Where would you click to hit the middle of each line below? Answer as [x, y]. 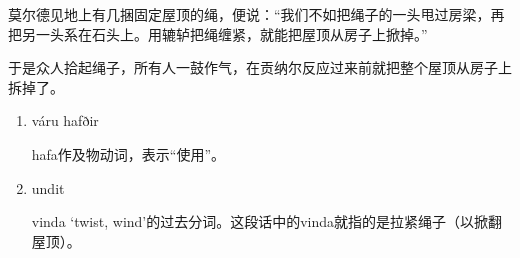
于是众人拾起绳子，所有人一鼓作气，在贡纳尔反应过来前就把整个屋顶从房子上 [260, 67]
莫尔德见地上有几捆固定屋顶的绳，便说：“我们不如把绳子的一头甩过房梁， [249, 14]
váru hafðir [65, 120]
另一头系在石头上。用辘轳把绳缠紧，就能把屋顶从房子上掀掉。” [224, 33]
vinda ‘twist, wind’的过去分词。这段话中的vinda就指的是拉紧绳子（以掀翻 [267, 221]
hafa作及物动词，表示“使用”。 [128, 153]
